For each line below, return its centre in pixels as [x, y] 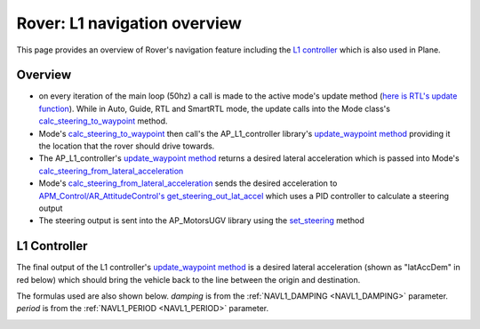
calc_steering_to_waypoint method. [103, 121]
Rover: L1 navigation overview [129, 23]
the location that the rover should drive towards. [127, 146]
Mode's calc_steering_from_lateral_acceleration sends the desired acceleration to [188, 183]
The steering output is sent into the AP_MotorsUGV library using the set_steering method [201, 221]
